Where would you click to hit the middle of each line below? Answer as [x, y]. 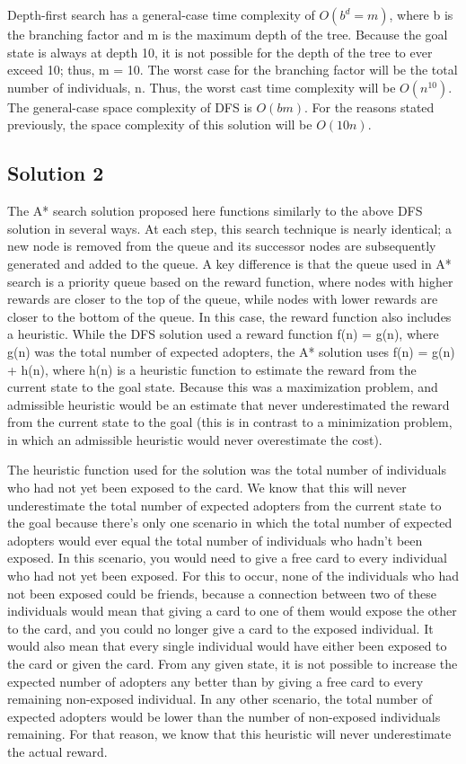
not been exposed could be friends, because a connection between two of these [222, 593]
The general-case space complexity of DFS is [130, 107]
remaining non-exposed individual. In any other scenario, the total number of [220, 699]
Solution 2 [56, 173]
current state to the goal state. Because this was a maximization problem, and [223, 387]
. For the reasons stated [369, 107]
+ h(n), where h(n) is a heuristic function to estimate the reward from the [212, 369]
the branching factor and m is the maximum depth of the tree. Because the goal [228, 34]
